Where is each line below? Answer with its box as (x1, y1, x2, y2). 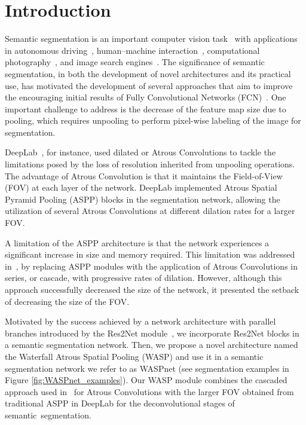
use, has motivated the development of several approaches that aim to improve (5, 79, 293, 91)
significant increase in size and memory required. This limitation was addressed (5, 248, 295, 261)
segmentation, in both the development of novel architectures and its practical (5, 67, 291, 80)
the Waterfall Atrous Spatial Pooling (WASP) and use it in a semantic (5, 350, 264, 362)
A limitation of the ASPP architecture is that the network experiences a (5, 236, 270, 249)
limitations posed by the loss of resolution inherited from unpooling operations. (5, 158, 295, 170)
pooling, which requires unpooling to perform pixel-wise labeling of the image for (5, 114, 301, 127)
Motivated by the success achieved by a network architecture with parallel (5, 315, 276, 328)
